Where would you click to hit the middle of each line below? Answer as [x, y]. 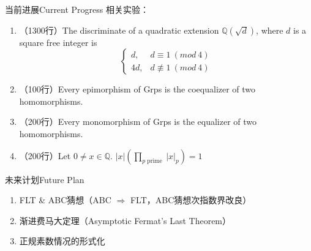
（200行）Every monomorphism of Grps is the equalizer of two [138, 122]
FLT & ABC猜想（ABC [65, 200]
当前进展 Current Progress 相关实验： [77, 9]
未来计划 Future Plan [45, 179]
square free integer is [58, 42]
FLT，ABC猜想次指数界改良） [191, 200]
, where [270, 30]
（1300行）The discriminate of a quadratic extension [119, 30]
